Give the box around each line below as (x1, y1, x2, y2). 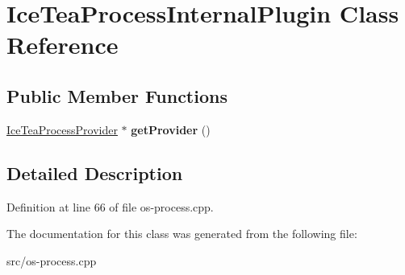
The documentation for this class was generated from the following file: (6, 225, 357, 242)
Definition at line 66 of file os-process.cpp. (6, 198, 214, 215)
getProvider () (131, 121, 211, 137)
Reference (6, 28, 119, 61)
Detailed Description (6, 160, 183, 185)
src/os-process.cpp (6, 252, 97, 269)
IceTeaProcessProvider (6, 121, 118, 137)
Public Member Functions (6, 83, 228, 108)
